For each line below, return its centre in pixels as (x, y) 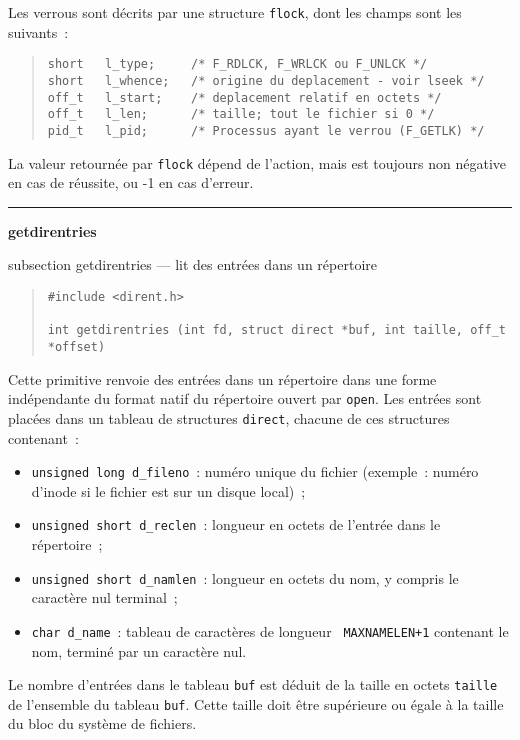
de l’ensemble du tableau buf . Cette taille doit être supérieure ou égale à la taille (256, 703)
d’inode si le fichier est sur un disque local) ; (168, 490)
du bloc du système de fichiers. (102, 723)
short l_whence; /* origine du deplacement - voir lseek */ (266, 80)
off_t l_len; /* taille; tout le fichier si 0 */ (241, 114)
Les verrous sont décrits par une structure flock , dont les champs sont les (235, 12)
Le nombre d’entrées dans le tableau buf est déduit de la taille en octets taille (253, 684)
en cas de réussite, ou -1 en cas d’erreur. (131, 182)
